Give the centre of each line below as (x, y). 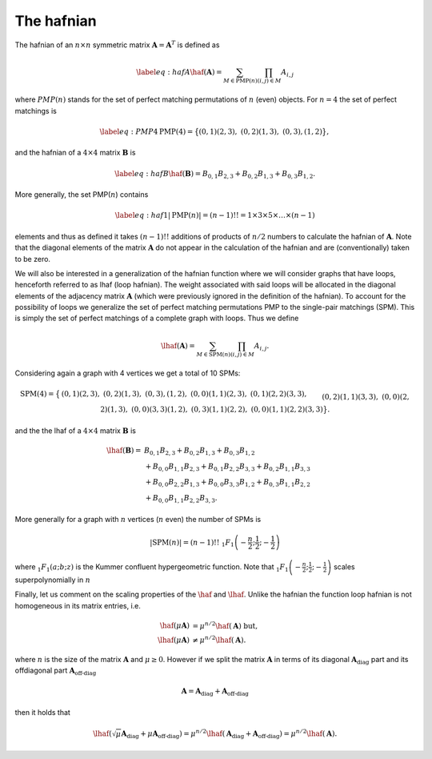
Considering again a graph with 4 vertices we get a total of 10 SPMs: (128, 373)
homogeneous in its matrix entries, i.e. (78, 605)
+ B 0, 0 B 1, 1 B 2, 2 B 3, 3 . (181, 499)
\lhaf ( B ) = (124, 450)
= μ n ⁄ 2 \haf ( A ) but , (225, 625)
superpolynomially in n (53, 580)
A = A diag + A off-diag (215, 693)
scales (344, 566)
